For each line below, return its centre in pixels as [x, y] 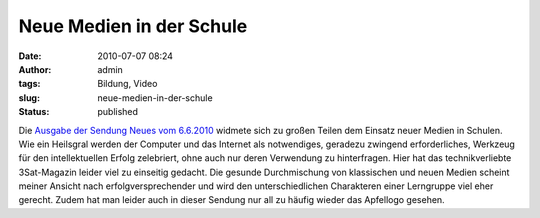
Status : [34, 112]
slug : [29, 97]
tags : [29, 84]
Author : [35, 69]
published [118, 112]
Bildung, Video [127, 84]
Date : [30, 56]
